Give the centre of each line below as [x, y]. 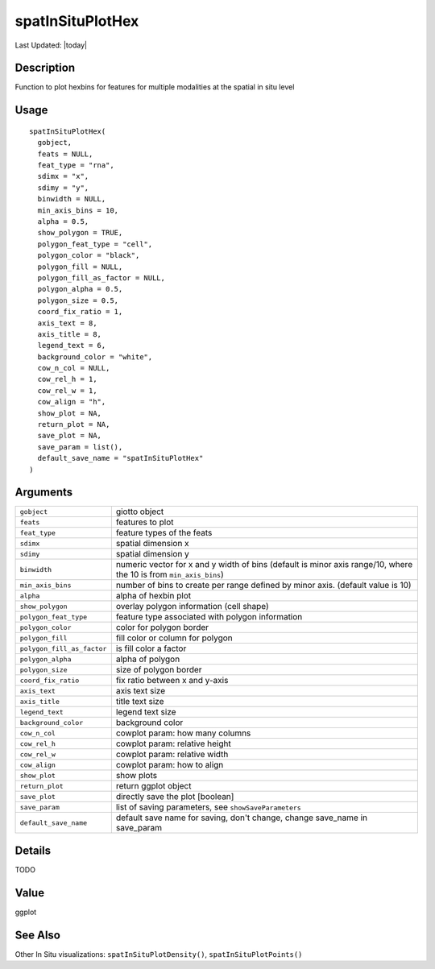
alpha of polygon [148, 659]
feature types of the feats [164, 533]
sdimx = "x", [63, 176]
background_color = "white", [95, 357]
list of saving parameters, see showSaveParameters [208, 807]
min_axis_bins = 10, [78, 210]
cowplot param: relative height [173, 743]
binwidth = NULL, [72, 199]
